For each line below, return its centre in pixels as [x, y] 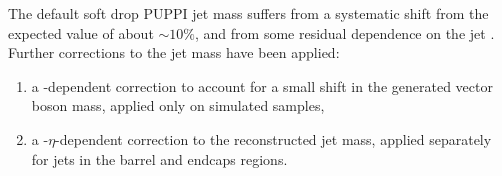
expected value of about [81, 32]
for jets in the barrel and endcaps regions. [159, 158]
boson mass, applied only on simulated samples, [178, 105]
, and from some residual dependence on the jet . [345, 32]
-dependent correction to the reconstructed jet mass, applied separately [273, 138]
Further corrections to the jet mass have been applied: [174, 52]
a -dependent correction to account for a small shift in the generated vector [262, 85]
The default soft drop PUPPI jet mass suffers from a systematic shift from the [248, 13]
